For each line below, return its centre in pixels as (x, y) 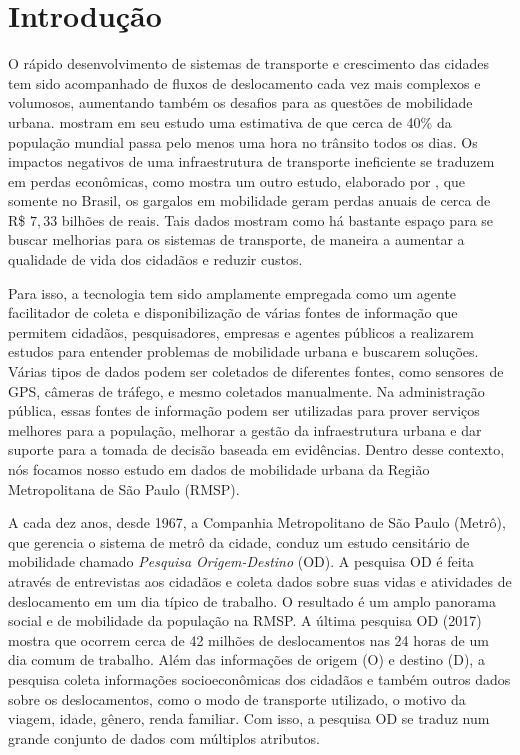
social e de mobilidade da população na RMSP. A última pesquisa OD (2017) (245, 620)
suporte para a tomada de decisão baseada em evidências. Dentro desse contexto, (256, 449)
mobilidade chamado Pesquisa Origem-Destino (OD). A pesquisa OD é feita (241, 561)
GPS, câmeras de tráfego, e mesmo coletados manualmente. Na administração (246, 390)
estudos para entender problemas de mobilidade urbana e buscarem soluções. (243, 351)
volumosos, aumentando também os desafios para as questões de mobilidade (240, 102)
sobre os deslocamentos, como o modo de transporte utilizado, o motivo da (237, 698)
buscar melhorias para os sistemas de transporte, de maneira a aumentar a (236, 239)
